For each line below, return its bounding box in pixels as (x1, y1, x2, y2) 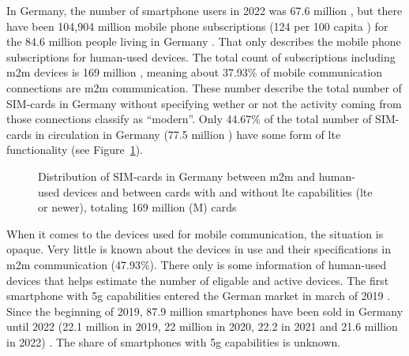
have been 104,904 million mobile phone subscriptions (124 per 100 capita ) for (6, 17, 388, 34)
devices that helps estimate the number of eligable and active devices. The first (6, 272, 389, 288)
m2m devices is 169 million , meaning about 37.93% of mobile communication (6, 64, 383, 81)
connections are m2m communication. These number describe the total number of (6, 79, 402, 96)
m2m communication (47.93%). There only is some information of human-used (6, 256, 387, 272)
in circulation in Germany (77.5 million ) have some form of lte (35, 126, 341, 142)
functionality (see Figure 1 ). (6, 141, 144, 158)
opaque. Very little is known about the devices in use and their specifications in (6, 241, 391, 257)
